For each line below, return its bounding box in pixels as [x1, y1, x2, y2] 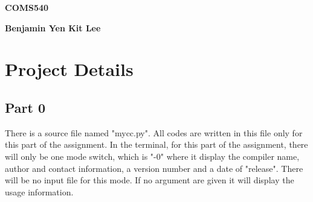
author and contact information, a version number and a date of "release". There [5, 162, 303, 174]
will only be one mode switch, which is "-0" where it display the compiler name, [5, 150, 300, 162]
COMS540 [5, 1, 49, 13]
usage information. [5, 185, 74, 198]
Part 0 [5, 98, 46, 116]
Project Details [5, 57, 134, 81]
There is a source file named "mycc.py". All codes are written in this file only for [5, 126, 303, 139]
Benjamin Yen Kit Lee [5, 21, 101, 34]
